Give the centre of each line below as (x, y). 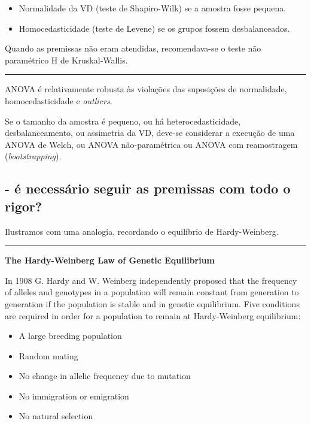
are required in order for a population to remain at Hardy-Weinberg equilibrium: (153, 315)
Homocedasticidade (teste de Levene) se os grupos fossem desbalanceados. (154, 28)
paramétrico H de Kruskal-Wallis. (66, 60)
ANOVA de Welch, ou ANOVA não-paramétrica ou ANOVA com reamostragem (151, 144)
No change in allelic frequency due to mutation (105, 376)
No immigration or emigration (74, 396)
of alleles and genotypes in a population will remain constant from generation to (152, 292)
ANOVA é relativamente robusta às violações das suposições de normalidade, (146, 89)
